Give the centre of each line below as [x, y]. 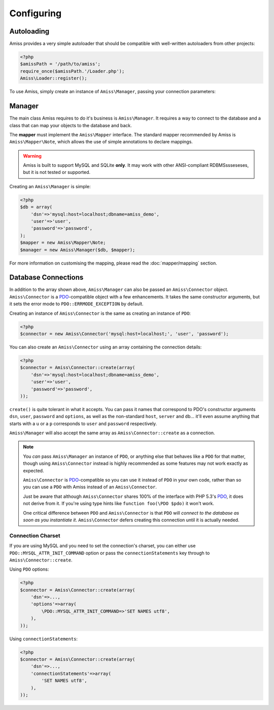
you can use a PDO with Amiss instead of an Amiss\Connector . [90, 487]
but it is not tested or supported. [57, 172]
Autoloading [29, 31]
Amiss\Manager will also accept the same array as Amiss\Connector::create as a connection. [112, 433]
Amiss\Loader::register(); [54, 78]
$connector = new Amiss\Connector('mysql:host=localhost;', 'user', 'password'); [125, 334]
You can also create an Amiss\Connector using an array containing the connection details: [106, 347]
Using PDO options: [29, 569]
